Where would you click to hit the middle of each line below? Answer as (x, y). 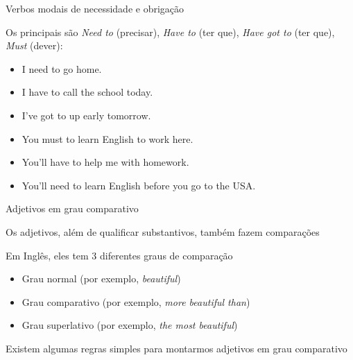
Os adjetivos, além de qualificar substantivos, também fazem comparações (163, 231)
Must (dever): (34, 45)
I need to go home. (62, 68)
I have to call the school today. (87, 92)
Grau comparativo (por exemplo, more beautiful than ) (136, 301)
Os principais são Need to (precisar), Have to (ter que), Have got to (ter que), (170, 32)
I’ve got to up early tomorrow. (86, 115)
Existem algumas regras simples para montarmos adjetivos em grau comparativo (176, 348)
